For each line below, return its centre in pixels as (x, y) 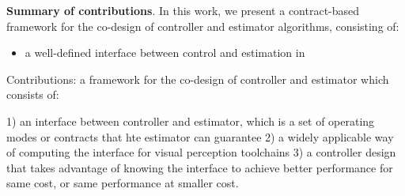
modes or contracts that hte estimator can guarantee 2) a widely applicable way (200, 136)
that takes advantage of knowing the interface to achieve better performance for (200, 167)
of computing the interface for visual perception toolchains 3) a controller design (201, 152)
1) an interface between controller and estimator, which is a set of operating (191, 121)
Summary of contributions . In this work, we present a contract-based (183, 10)
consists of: (33, 94)
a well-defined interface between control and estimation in (165, 53)
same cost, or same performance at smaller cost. (123, 183)
